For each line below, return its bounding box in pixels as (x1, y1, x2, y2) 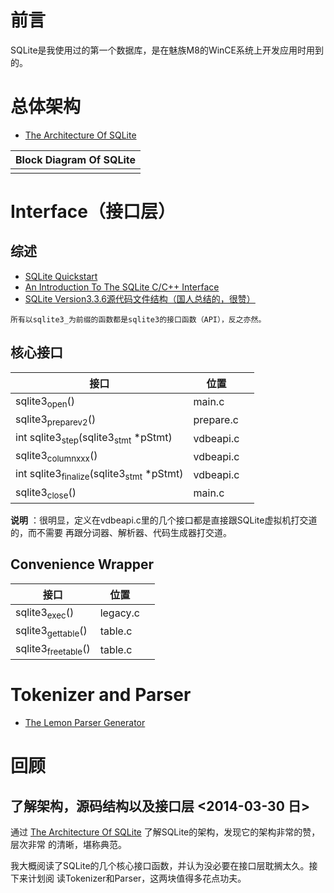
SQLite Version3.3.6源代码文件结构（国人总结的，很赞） (24, 292, 256, 305)
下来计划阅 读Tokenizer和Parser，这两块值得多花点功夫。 (10, 872, 247, 885)
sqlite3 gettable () (15, 623, 88, 639)
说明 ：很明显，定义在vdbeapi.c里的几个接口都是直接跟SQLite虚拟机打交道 (10, 514, 318, 526)
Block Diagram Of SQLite (15, 152, 137, 166)
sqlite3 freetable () (15, 642, 91, 658)
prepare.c (193, 413, 239, 427)
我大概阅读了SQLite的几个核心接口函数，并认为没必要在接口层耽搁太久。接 (10, 860, 318, 872)
